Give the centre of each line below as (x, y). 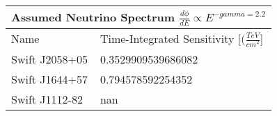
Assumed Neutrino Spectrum (93, 17)
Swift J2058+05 (50, 59)
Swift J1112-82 (47, 99)
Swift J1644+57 (50, 79)
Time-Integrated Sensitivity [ (171, 38)
